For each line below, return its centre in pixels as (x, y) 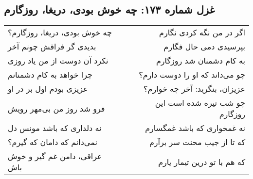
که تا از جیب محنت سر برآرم (197, 142)
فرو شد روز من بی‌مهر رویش (56, 108)
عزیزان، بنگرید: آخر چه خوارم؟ (194, 89)
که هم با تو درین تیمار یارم (202, 162)
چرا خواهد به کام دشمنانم (50, 75)
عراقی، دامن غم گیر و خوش (55, 156)
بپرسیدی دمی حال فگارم (204, 47)
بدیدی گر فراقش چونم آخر (52, 47)
